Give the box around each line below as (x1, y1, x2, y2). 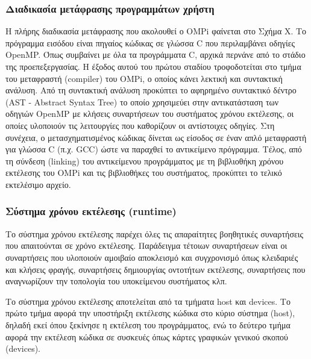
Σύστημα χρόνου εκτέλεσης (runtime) (5, 204, 177, 219)
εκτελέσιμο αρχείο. (5, 178, 71, 190)
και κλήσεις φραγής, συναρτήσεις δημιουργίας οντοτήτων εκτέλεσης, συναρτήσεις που (5, 263, 306, 275)
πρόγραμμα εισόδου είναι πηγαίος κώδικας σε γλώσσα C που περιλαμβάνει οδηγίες (5, 36, 295, 49)
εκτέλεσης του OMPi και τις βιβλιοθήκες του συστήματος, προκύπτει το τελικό (5, 166, 282, 179)
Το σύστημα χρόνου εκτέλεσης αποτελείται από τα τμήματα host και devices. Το (5, 295, 291, 307)
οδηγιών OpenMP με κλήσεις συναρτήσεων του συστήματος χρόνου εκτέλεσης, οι (5, 107, 294, 120)
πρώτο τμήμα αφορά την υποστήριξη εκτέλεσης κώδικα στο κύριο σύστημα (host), (5, 307, 295, 319)
